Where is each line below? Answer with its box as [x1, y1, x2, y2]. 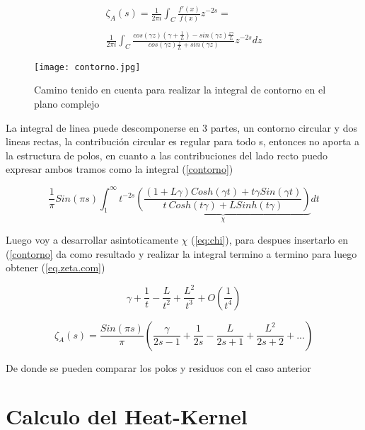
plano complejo [34, 96, 100, 111]
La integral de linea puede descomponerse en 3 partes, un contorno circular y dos [6, 120, 357, 135]
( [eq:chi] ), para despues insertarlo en [190, 232, 349, 247]
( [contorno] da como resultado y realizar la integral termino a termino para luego [6, 246, 357, 261]
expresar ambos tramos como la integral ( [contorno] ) [6, 162, 233, 176]
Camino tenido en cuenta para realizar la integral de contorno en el [34, 82, 326, 97]
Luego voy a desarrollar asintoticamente [6, 232, 178, 247]
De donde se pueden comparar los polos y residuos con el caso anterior [6, 360, 311, 375]
